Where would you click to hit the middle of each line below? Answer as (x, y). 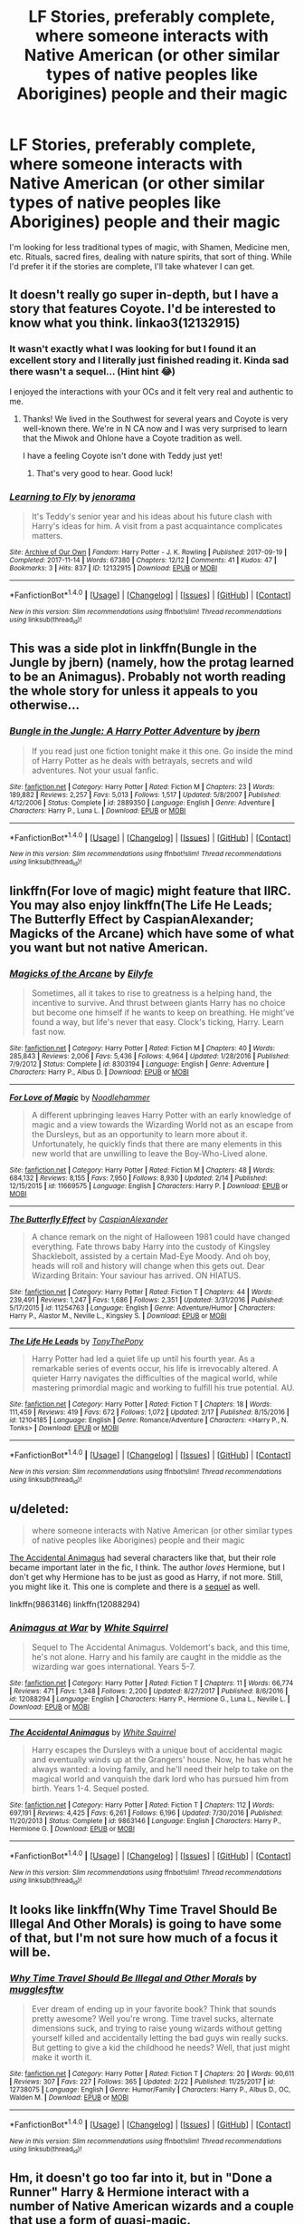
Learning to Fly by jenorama (72, 496)
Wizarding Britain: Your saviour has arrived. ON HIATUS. (136, 1275)
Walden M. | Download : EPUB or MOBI (69, 2098)
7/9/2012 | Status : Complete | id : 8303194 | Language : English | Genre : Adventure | (139, 1064)
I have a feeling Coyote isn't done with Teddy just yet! (123, 455)
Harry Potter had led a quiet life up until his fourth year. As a (143, 1359)
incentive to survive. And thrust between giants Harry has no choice (158, 1003)
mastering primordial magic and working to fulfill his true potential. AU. (163, 1388)
